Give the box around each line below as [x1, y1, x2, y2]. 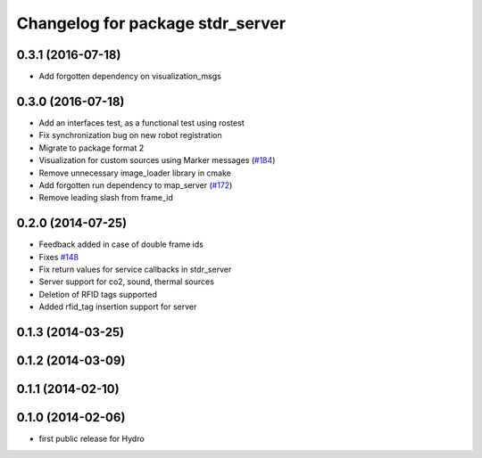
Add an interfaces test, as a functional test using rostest [38, 117, 245, 128]
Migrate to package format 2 [38, 143, 145, 153]
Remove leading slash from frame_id [38, 192, 173, 203]
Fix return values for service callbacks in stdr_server [38, 264, 232, 274]
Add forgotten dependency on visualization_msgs [38, 71, 222, 82]
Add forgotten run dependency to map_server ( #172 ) [38, 179, 233, 191]
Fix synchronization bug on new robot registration [38, 130, 222, 141]
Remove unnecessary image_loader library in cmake [38, 168, 232, 178]
